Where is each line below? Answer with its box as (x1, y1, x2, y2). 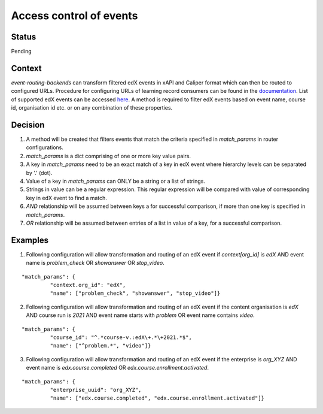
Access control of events (11, 9, 138, 22)
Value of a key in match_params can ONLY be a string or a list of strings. (26, 177, 206, 185)
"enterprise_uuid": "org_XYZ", (50, 386, 142, 393)
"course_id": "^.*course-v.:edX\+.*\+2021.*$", (50, 334, 193, 341)
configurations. (26, 144, 64, 151)
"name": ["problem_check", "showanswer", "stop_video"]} (50, 290, 221, 297)
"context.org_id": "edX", (50, 282, 126, 289)
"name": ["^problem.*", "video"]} (50, 342, 151, 349)
